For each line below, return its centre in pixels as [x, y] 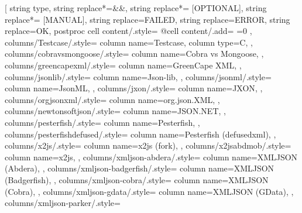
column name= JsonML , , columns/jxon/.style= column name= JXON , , [134, 88]
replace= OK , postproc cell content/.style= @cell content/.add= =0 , [128, 31]
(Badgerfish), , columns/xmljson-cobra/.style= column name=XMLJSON [137, 179]
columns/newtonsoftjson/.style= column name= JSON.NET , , [115, 111]
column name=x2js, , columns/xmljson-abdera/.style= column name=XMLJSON [151, 157]
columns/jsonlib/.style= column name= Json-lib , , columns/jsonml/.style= [138, 76]
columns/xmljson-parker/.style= [63, 203]
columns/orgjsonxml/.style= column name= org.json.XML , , [112, 99]
